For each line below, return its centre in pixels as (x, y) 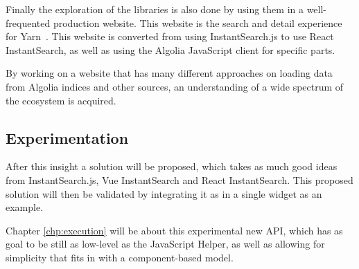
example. (25, 207)
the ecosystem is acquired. (61, 100)
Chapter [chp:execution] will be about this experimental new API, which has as (174, 230)
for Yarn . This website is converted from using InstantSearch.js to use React (170, 36)
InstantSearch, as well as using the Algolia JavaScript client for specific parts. (170, 49)
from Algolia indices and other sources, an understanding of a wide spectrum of (175, 86)
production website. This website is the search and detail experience (198, 22)
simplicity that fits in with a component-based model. (120, 257)
